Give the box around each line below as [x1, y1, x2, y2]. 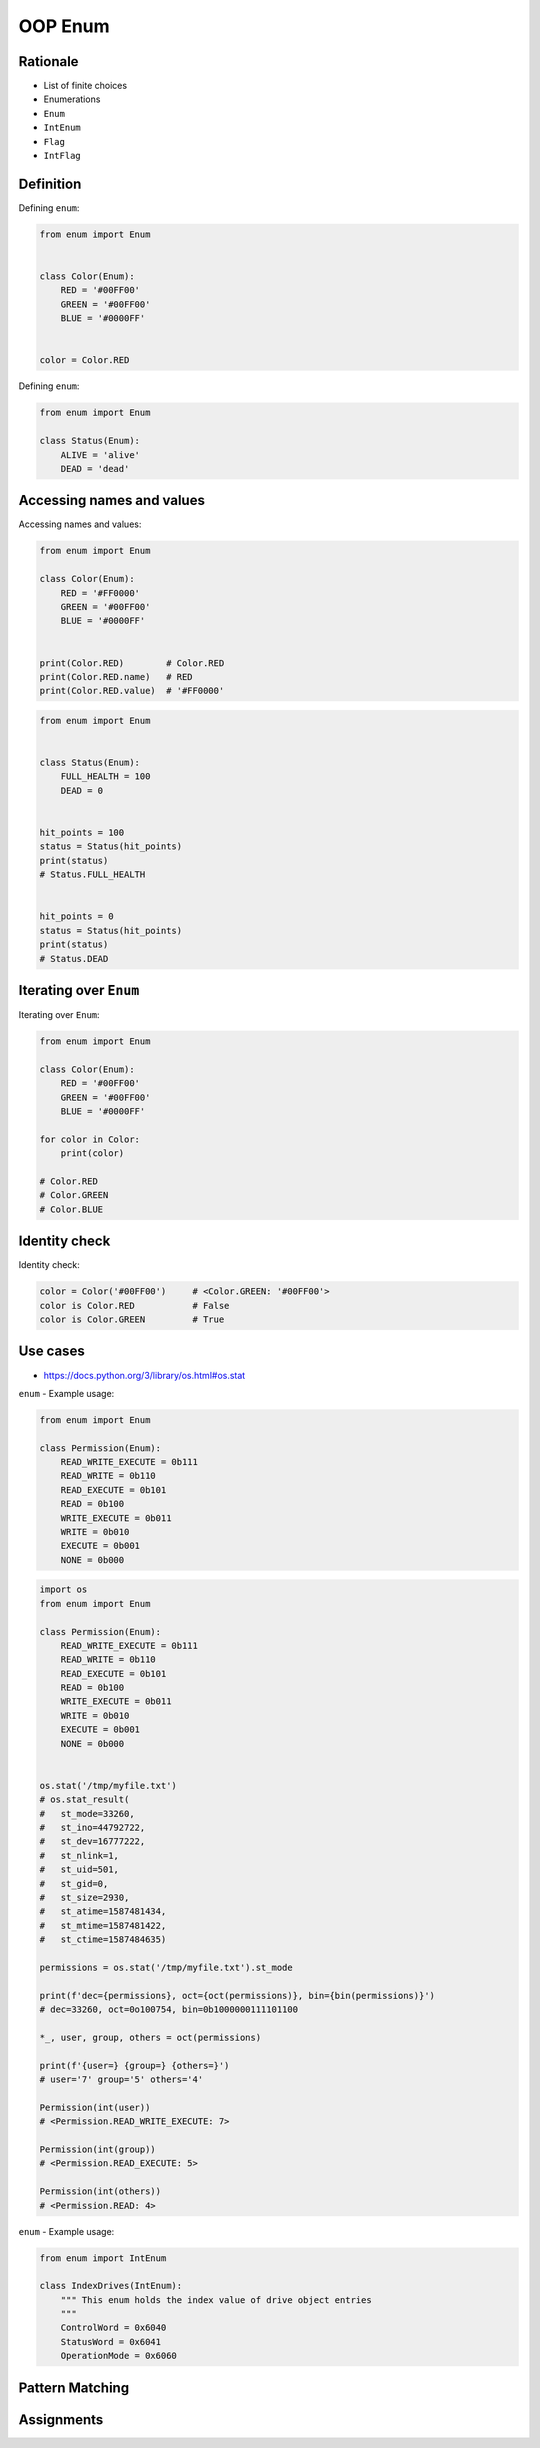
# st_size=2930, [39, 1891, 130, 1903]
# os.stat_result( [39, 1794, 130, 1805]
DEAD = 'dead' [60, 463, 130, 474]
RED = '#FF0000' [60, 587, 140, 599]
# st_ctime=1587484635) [39, 1934, 167, 1945]
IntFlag [43, 150, 82, 162]
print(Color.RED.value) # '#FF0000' [39, 685, 225, 697]
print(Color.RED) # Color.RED [39, 657, 225, 669]
